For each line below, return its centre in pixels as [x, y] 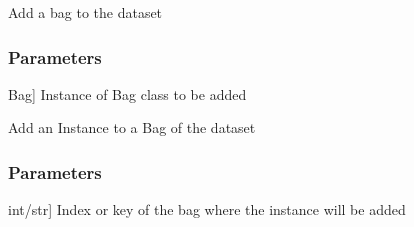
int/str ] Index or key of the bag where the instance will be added [207, 209]
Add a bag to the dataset [85, 12]
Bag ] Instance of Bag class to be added [127, 93]
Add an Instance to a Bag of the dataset [132, 127]
